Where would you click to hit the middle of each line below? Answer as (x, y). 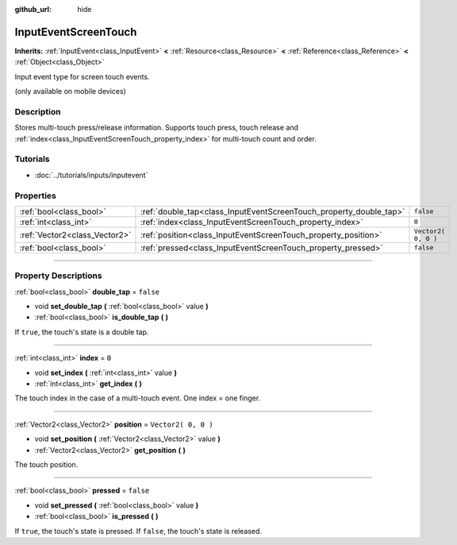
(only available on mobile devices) (70, 91)
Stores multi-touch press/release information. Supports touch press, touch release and (157, 128)
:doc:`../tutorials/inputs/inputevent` (91, 175)
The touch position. (46, 464)
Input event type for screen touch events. (82, 76)
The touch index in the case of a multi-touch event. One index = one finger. (138, 398)
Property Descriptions (58, 276)
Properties (36, 195)
